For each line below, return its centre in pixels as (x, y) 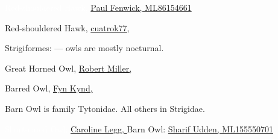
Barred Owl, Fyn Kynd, (49, 88)
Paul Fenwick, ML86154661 (141, 7)
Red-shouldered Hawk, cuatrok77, (67, 27)
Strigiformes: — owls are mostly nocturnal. (84, 48)
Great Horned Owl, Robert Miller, (68, 68)
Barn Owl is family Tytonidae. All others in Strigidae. (105, 108)
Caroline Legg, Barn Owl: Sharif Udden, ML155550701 (172, 128)
